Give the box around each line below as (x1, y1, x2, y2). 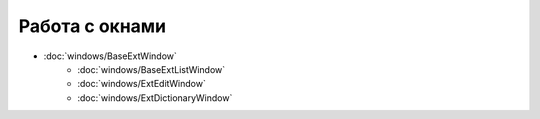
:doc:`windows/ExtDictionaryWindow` (77, 91, 233, 104)
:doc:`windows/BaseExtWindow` (43, 50, 177, 62)
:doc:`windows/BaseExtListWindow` (77, 63, 226, 75)
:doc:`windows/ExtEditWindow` (77, 78, 207, 90)
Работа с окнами (18, 15, 167, 37)
